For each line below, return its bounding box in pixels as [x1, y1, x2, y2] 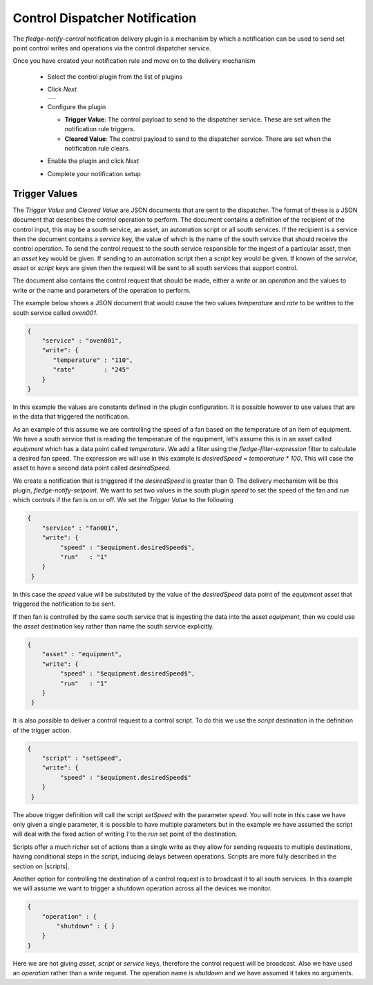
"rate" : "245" [52, 366, 130, 374]
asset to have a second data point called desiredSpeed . [12, 463, 171, 472]
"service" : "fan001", [41, 524, 119, 532]
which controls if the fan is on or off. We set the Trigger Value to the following [12, 496, 234, 504]
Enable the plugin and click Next [47, 157, 140, 165]
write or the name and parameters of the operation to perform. [12, 286, 191, 294]
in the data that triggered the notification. [12, 412, 130, 421]
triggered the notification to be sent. [12, 600, 116, 608]
